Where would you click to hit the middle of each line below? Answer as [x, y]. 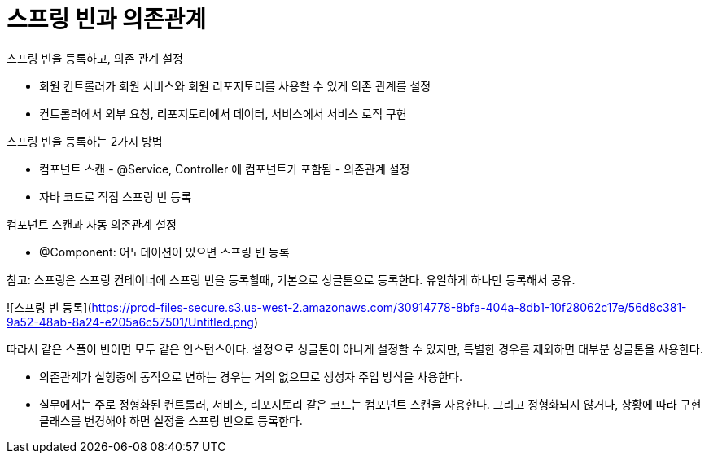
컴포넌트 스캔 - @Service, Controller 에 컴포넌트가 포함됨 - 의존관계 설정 [225, 169]
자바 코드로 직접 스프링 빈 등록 [116, 196]
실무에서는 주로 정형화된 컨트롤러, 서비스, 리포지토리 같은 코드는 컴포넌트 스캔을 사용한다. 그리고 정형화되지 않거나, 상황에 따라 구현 [370, 404]
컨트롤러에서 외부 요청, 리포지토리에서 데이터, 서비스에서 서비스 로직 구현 [223, 113]
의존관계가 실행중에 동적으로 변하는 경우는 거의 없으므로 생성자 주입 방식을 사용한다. [251, 376]
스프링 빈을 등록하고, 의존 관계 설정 [95, 58]
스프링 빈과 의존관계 [107, 20]
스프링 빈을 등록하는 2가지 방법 [85, 141]
